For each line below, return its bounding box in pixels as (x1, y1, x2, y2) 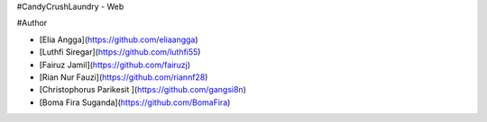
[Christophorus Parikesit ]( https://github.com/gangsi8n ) (39, 84, 247, 95)
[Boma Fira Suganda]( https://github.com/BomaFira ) (39, 97, 231, 108)
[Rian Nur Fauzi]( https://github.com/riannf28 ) (39, 72, 208, 83)
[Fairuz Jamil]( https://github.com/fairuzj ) (39, 59, 191, 70)
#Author (16, 18, 48, 29)
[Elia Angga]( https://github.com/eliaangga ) (39, 34, 198, 45)
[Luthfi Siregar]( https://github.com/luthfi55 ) (39, 47, 201, 57)
